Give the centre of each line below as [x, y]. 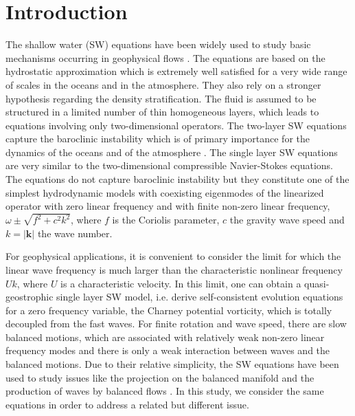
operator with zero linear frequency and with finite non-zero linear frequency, [168, 206]
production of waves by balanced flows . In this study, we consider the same [165, 391]
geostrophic [30, 297]
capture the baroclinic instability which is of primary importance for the [158, 139]
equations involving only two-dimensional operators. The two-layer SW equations [176, 125]
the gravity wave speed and [287, 220]
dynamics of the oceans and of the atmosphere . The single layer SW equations [172, 152]
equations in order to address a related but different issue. [127, 404]
